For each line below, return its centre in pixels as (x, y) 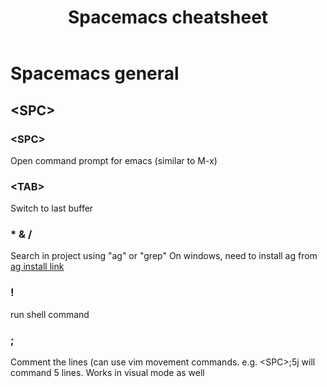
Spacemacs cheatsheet (168, 17)
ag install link (37, 267)
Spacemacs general (95, 73)
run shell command (50, 314)
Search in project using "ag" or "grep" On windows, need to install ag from (164, 256)
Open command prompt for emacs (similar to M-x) (114, 160)
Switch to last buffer (52, 208)
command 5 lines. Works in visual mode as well (107, 373)
